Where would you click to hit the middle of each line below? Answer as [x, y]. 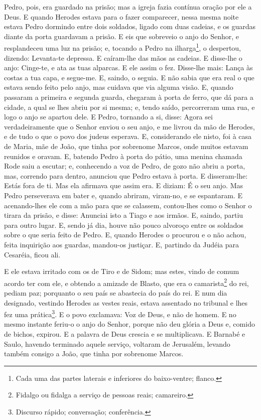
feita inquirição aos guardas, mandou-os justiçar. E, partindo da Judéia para [122, 244]
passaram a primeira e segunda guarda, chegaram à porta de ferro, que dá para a [129, 97]
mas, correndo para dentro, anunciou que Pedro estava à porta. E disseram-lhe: [126, 175]
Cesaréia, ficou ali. [32, 254]
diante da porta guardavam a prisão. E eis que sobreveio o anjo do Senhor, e [122, 36]
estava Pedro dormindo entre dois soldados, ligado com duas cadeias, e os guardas [130, 26]
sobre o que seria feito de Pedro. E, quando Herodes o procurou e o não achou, [125, 235]
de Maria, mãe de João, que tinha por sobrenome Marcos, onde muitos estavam [126, 146]
